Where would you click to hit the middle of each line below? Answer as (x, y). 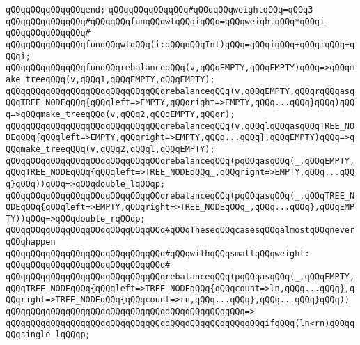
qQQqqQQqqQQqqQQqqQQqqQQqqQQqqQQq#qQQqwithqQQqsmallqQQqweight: (158, 253)
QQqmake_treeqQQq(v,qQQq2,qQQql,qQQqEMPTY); (110, 149)
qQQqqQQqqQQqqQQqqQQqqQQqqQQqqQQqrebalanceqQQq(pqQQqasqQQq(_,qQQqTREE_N (180, 195)
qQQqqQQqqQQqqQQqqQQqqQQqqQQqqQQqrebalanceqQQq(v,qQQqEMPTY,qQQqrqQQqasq (180, 91)
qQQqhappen (31, 242)
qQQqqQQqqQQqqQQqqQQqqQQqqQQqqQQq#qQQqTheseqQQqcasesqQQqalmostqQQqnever (180, 230)
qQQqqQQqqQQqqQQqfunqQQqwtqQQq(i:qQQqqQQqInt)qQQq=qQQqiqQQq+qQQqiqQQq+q (180, 44)
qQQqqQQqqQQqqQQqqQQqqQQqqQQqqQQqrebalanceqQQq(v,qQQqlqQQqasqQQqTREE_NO (180, 126)
